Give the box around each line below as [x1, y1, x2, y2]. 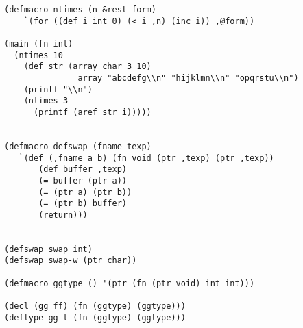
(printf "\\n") [23, 84, 93, 94]
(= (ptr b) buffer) [38, 199, 127, 209]
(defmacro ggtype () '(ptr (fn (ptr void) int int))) [4, 278, 255, 288]
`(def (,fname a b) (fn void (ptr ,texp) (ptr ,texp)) [19, 153, 274, 163]
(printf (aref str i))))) [33, 107, 151, 117]
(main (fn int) [4, 38, 73, 49]
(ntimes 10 [14, 50, 63, 60]
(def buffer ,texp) [38, 164, 127, 175]
